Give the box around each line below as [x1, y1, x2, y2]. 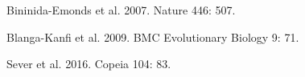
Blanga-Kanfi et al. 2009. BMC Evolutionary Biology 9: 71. [6, 28, 299, 45]
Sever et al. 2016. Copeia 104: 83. [6, 55, 171, 72]
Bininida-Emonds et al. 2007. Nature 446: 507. [6, 2, 236, 18]
